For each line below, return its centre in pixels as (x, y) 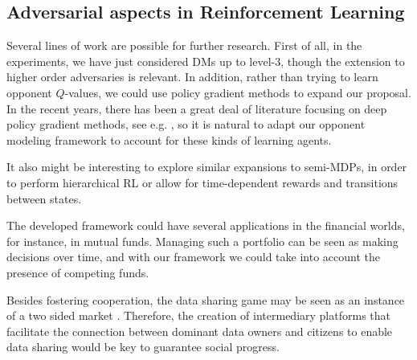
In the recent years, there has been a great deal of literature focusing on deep (197, 108)
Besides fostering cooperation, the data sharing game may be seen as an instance (206, 299)
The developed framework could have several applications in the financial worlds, (206, 225)
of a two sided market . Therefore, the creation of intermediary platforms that (198, 315)
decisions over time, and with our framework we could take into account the (193, 257)
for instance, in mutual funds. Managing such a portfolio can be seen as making (202, 241)
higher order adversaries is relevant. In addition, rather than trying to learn (192, 77)
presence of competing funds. (78, 272)
